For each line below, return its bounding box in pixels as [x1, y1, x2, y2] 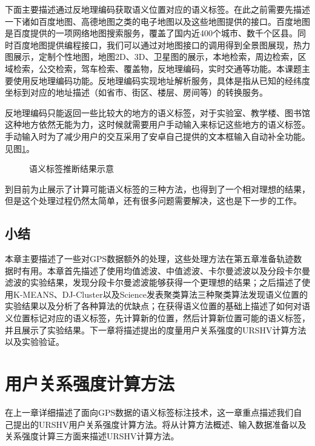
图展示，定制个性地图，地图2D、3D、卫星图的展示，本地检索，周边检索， [5, 50, 298, 63]
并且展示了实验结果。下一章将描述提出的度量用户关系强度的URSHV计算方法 [5, 323, 307, 336]
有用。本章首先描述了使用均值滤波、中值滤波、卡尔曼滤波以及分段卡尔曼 [21, 264, 310, 277]
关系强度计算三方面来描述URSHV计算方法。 [5, 430, 179, 442]
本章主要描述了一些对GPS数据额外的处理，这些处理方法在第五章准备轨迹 [5, 252, 294, 265]
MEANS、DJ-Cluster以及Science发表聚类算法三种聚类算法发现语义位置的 [22, 287, 308, 300]
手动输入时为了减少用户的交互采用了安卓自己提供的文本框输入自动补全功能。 [5, 130, 310, 142]
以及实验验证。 [5, 335, 64, 348]
